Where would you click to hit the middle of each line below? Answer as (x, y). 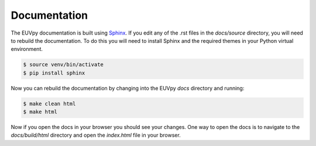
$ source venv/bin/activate (63, 65)
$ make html (40, 112)
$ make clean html (49, 103)
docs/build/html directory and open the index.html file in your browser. (96, 135)
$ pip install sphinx (54, 73)
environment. (27, 49)
